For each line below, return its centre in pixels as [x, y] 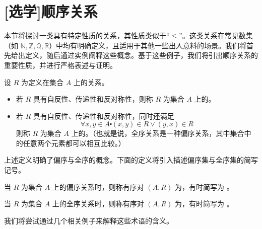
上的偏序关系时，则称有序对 [98, 186]
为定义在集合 [42, 82]
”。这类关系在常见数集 [216, 35]
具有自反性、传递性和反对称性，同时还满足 [104, 116]
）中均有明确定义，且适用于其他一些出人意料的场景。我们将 [148, 45]
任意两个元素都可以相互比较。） [74, 143]
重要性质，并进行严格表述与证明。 [60, 65]
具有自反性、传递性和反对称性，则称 [93, 99]
